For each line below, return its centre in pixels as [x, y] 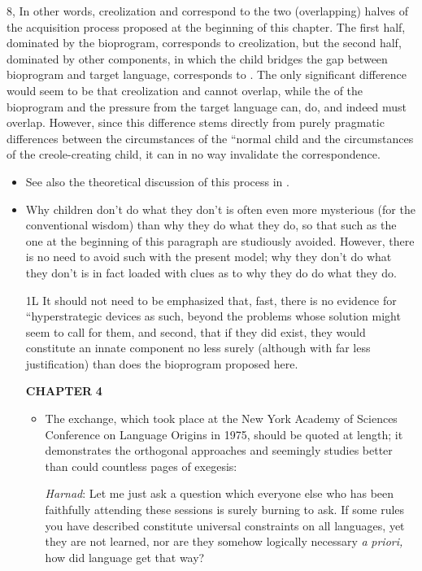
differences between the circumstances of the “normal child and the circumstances [210, 138]
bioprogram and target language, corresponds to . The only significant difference [207, 74]
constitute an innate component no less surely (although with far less [198, 348]
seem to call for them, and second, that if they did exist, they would [196, 331]
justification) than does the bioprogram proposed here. [162, 363]
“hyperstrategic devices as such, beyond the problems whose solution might [213, 316]
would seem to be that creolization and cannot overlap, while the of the [185, 90]
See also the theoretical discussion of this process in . [157, 181]
